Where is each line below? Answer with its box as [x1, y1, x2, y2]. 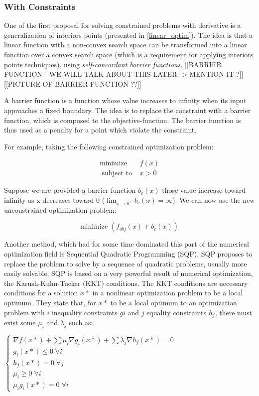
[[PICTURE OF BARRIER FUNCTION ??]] [4, 78, 141, 89]
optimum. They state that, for [4, 297, 96, 307]
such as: [69, 317, 93, 327]
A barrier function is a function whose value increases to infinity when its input [4, 95, 247, 106]
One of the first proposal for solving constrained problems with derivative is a [4, 20, 241, 30]
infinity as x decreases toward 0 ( [4, 195, 105, 205]
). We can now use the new [172, 195, 255, 205]
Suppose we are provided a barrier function [4, 185, 136, 195]
